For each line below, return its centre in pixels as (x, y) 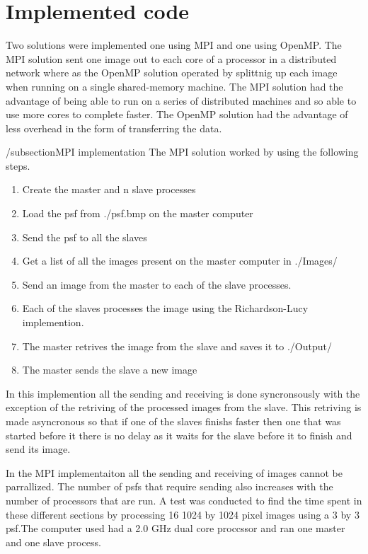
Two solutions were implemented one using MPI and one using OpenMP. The (174, 45)
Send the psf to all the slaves (85, 237)
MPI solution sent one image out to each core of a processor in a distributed (171, 58)
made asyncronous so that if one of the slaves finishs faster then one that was (173, 421)
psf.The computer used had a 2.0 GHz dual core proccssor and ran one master (176, 528)
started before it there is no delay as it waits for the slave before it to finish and (179, 435)
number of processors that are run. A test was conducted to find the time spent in (184, 500)
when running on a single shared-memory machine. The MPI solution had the (174, 86)
